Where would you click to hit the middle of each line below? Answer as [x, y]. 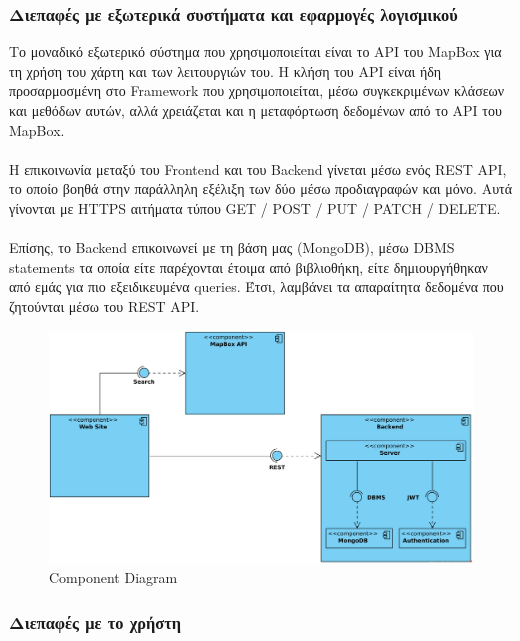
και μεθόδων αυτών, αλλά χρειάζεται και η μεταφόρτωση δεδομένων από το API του [255, 110]
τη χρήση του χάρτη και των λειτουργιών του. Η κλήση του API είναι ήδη [225, 70]
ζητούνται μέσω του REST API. [104, 305]
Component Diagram [113, 577]
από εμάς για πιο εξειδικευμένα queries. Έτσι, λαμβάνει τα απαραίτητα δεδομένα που [256, 286]
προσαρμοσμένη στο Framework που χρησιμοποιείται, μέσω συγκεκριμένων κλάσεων [257, 90]
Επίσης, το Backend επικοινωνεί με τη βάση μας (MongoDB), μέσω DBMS [232, 247]
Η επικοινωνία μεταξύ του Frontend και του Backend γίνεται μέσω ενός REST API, [258, 168]
